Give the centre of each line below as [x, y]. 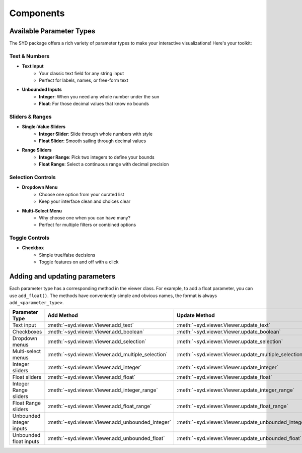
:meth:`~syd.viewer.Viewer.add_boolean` [96, 332]
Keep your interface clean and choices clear [85, 201]
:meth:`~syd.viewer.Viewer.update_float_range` [233, 406]
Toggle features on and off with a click [79, 262]
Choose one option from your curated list [82, 194]
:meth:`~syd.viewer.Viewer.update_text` [224, 325]
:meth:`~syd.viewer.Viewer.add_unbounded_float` [106, 438]
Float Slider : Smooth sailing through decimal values [92, 141]
